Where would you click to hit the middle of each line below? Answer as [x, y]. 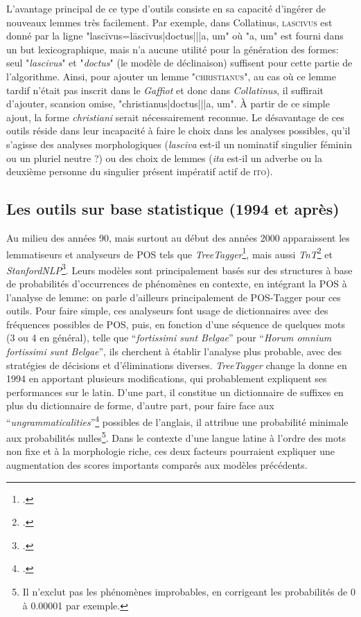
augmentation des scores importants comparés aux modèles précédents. [157, 465]
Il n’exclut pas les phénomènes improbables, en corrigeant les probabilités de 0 [189, 592]
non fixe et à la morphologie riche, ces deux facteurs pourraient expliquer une [171, 451]
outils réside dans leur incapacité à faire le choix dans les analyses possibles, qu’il [178, 131]
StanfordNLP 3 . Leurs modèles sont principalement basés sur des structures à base [179, 269]
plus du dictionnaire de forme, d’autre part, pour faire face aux [140, 405]
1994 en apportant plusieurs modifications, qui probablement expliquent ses [167, 378]
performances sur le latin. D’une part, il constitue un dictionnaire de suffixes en [175, 392]
